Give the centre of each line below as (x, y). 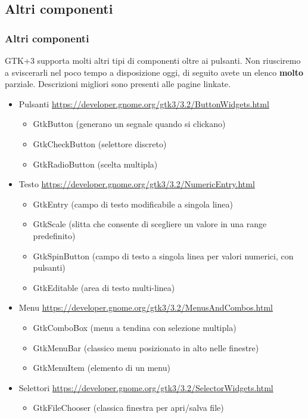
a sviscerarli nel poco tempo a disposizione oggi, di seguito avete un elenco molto (154, 72)
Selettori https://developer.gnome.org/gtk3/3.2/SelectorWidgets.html (146, 387)
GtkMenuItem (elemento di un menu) (102, 368)
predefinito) (54, 235)
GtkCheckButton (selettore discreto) (100, 143)
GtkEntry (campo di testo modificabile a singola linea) (133, 204)
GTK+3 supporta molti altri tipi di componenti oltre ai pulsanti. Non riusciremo (153, 60)
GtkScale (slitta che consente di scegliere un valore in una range (150, 224)
